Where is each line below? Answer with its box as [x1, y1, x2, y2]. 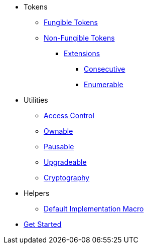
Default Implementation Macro [44, 204, 144, 213]
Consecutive [84, 65, 125, 73]
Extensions [64, 49, 100, 58]
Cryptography [44, 173, 90, 182]
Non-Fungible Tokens [44, 34, 115, 42]
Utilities [24, 96, 48, 104]
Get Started [24, 220, 62, 228]
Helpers [24, 189, 50, 197]
